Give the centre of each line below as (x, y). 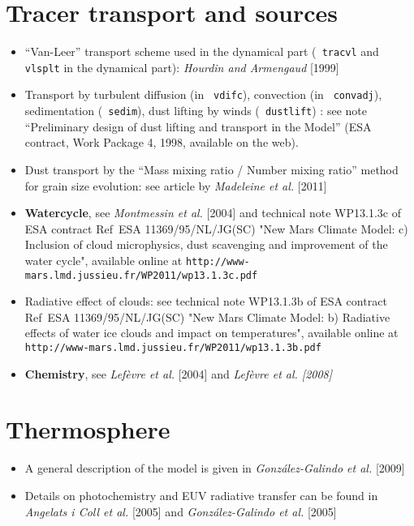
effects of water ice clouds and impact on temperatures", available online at (211, 333)
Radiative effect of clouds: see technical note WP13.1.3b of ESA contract (206, 301)
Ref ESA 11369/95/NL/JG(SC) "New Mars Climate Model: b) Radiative (207, 316)
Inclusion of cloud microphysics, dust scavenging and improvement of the (206, 244)
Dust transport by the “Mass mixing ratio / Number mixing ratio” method (211, 169)
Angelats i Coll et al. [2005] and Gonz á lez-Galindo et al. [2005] (181, 511)
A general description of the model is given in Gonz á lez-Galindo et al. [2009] (215, 468)
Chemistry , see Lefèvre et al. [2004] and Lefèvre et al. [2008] (179, 373)
